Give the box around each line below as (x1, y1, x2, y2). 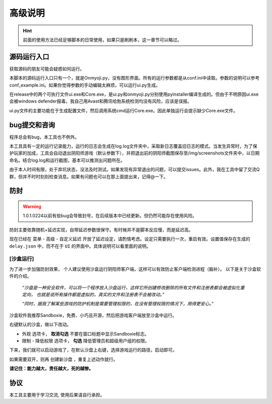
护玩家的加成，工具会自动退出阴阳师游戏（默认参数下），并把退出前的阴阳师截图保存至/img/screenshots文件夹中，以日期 (9, 150, 260, 156)
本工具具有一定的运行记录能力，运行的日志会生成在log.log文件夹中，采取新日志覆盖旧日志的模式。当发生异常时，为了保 (9, 143, 257, 149)
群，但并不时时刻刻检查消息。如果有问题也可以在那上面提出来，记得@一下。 (9, 174, 168, 180)
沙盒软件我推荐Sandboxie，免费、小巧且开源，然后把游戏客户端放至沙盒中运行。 (9, 312, 177, 318)
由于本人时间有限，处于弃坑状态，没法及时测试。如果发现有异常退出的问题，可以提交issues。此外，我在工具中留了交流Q (9, 167, 260, 173)
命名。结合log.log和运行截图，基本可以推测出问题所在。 (9, 157, 125, 163)
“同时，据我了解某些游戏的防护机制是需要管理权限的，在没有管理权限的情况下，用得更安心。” (22, 301, 214, 307)
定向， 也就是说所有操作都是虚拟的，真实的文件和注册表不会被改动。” (22, 291, 165, 297)
